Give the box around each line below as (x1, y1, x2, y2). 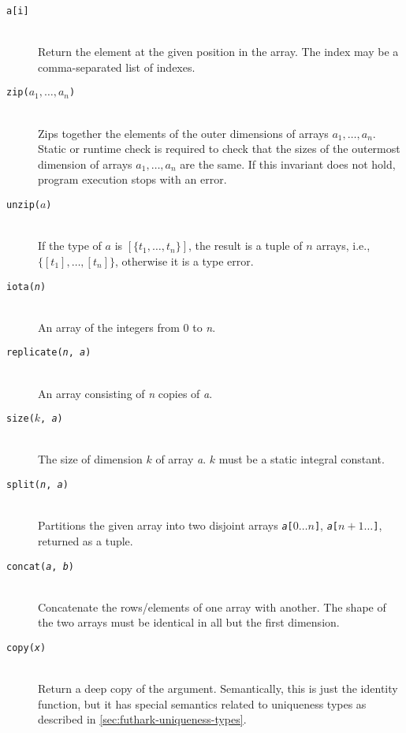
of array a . (155, 451, 207, 467)
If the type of (38, 237, 102, 254)
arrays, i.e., (316, 237, 371, 254)
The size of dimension (38, 451, 143, 467)
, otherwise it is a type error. (114, 252, 254, 269)
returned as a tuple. (38, 532, 133, 549)
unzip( (6, 199, 40, 211)
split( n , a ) (6, 479, 69, 491)
